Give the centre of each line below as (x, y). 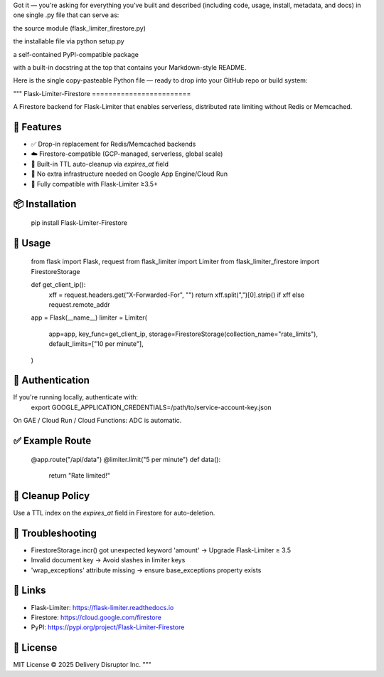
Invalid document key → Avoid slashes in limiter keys (108, 560)
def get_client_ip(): (58, 285)
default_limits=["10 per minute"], (96, 344)
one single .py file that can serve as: (66, 15)
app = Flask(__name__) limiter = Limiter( (89, 317)
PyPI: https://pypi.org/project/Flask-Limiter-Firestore (108, 627)
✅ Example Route (52, 441)
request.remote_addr (79, 304)
